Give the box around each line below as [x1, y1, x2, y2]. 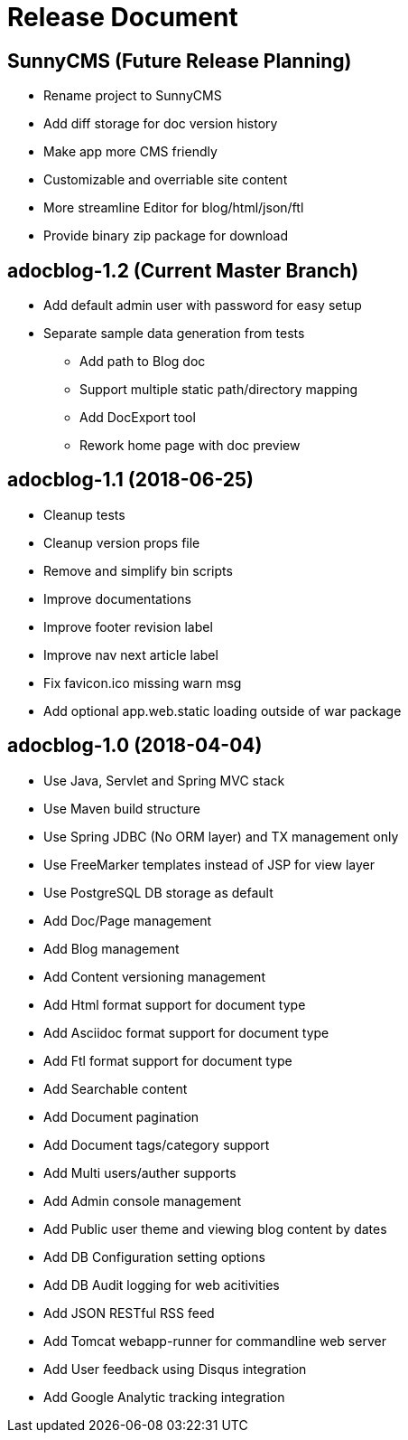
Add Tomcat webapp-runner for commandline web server [43, 1332, 386, 1349]
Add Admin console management [43, 1192, 242, 1209]
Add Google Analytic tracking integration [43, 1388, 285, 1405]
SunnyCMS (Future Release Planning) [7, 49, 352, 72]
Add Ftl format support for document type [43, 1052, 292, 1068]
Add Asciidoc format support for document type [43, 1024, 329, 1040]
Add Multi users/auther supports [43, 1164, 236, 1181]
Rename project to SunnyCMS [43, 88, 222, 104]
